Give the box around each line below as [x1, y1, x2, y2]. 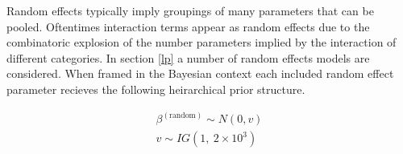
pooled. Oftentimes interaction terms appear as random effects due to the [6, 18, 370, 34]
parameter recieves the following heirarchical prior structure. [6, 80, 305, 97]
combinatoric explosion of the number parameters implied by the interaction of [6, 34, 397, 51]
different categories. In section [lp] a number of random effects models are [6, 49, 370, 66]
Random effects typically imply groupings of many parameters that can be [6, 2, 374, 18]
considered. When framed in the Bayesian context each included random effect [6, 65, 394, 82]
